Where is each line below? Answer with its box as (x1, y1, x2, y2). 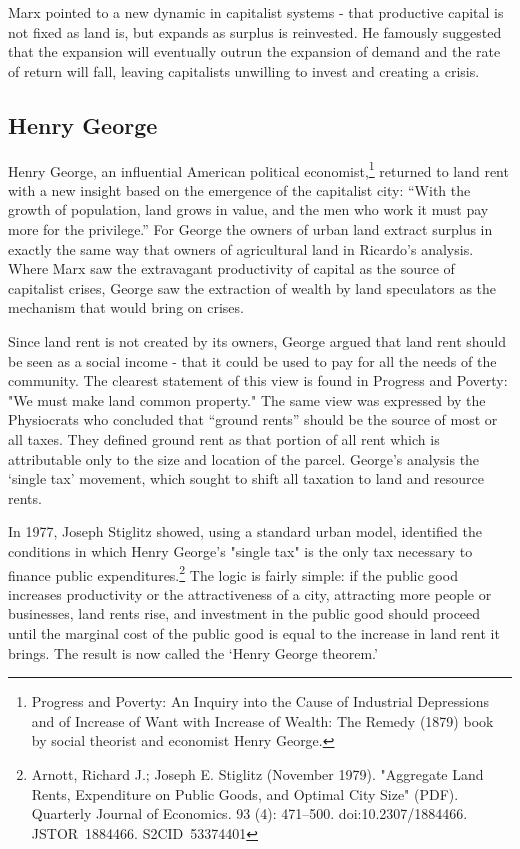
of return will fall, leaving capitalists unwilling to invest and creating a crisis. (8, 60, 480, 81)
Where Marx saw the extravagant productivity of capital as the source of (8, 258, 455, 279)
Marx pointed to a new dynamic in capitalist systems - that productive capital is (8, 2, 504, 22)
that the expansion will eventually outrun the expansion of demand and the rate (8, 41, 501, 62)
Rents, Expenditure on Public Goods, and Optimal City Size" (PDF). (31, 783, 459, 804)
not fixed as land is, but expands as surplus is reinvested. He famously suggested (8, 21, 502, 42)
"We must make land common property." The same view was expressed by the (8, 389, 486, 410)
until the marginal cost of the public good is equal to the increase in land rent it (8, 622, 500, 643)
